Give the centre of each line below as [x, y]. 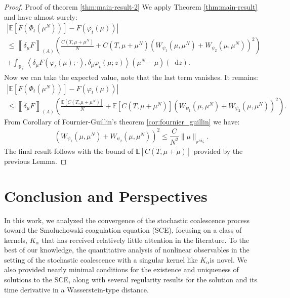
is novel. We [228, 259]
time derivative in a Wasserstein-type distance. [76, 289]
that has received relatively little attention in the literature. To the [146, 240]
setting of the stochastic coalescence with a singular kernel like [101, 259]
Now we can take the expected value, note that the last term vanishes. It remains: [131, 77]
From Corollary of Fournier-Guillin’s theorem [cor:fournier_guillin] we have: [122, 121]
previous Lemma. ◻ [35, 161]
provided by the [218, 151]
